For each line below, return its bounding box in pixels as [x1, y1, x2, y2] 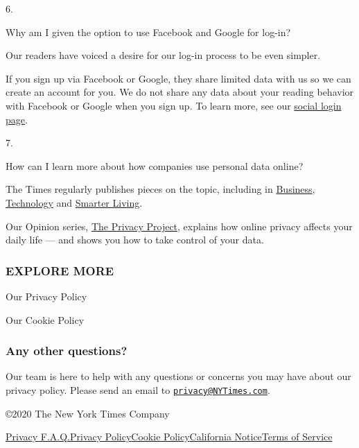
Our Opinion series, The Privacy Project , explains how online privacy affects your [6, 218, 353, 233]
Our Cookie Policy [6, 312, 85, 327]
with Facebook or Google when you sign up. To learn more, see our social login [6, 98, 342, 112]
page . [6, 112, 28, 126]
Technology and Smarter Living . [6, 195, 143, 209]
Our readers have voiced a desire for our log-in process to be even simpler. [6, 48, 321, 62]
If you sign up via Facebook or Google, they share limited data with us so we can [6, 71, 351, 85]
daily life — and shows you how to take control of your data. [6, 232, 264, 247]
